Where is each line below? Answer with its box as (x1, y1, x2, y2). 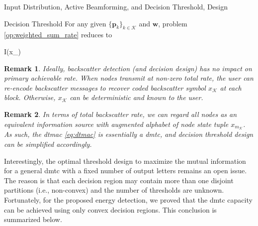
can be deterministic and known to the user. (70, 92, 203, 103)
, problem (158, 18, 187, 28)
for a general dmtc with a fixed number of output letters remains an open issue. (4, 165, 247, 176)
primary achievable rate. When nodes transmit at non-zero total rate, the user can (4, 73, 254, 83)
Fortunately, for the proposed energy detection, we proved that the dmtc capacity (4, 194, 253, 205)
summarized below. (4, 214, 62, 225)
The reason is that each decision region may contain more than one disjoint (4, 175, 234, 185)
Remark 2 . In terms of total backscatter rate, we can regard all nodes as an (4, 109, 237, 119)
